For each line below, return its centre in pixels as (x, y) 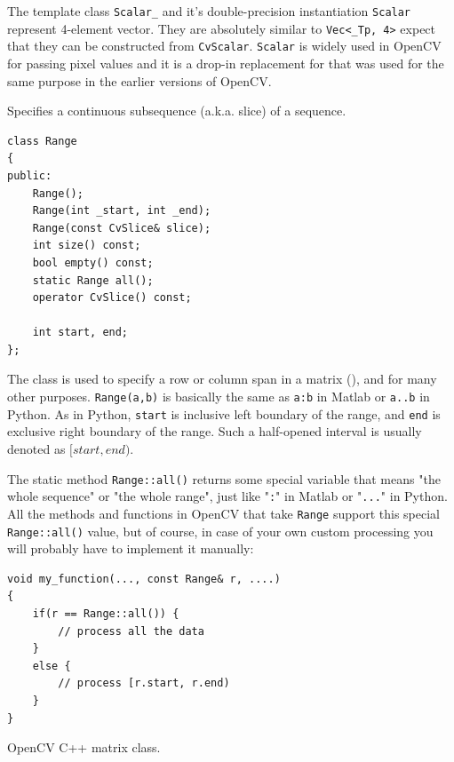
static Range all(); (93, 280)
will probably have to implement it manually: (131, 548)
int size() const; (87, 246)
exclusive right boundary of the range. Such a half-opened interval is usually (215, 431)
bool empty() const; (93, 262)
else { (52, 666)
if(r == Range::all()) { (106, 613)
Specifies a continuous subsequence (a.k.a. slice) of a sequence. (177, 111)
